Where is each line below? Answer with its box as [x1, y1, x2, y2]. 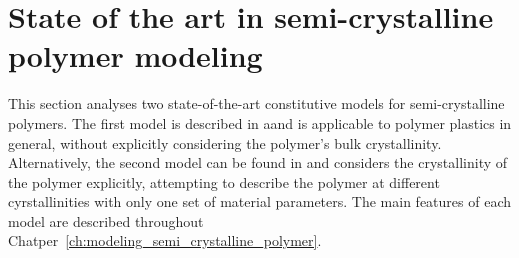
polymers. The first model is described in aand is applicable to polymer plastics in [8, 112, 512, 133]
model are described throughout [8, 210, 204, 231]
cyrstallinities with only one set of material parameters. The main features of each [8, 191, 511, 212]
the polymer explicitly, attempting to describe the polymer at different [8, 171, 440, 192]
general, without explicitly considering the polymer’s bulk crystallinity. [8, 132, 442, 153]
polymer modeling [8, 35, 263, 76]
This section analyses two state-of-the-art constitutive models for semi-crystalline [8, 93, 505, 114]
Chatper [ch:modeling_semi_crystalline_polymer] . [8, 230, 322, 251]
